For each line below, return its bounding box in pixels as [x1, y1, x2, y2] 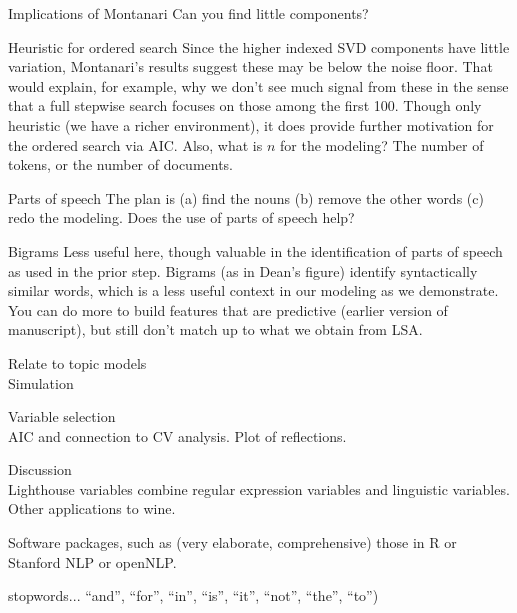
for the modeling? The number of [280, 134, 484, 155]
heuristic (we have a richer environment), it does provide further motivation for [8, 114, 494, 135]
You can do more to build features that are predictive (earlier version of [8, 299, 448, 320]
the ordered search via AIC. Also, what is [8, 134, 263, 155]
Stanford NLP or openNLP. [8, 551, 177, 572]
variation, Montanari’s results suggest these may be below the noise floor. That [8, 56, 493, 77]
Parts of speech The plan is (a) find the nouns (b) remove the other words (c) [8, 187, 484, 208]
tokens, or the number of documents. [8, 154, 234, 175]
